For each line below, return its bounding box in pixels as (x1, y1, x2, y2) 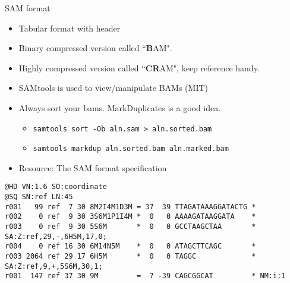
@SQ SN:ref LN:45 (5, 193, 73, 202)
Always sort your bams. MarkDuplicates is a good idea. (18, 101, 221, 114)
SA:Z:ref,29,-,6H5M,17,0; (5, 232, 107, 241)
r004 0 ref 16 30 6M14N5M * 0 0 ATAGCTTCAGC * (5, 242, 256, 251)
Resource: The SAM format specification (18, 161, 167, 174)
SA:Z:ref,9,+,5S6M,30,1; (5, 262, 103, 271)
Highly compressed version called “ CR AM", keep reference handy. (18, 61, 260, 74)
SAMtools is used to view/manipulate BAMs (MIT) (18, 81, 209, 94)
